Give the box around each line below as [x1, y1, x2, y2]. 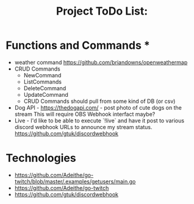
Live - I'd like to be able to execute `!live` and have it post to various [14, 117, 184, 124]
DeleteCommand [23, 84, 66, 92]
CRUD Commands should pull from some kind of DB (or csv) [23, 97, 176, 105]
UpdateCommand [23, 91, 68, 98]
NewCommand [23, 71, 62, 79]
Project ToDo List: [56, 4, 148, 18]
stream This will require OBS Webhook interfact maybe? [14, 110, 156, 118]
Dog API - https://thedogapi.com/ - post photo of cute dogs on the [14, 104, 182, 111]
